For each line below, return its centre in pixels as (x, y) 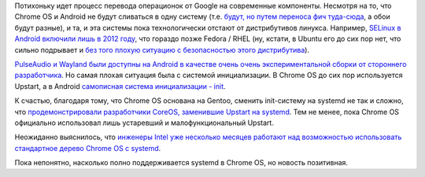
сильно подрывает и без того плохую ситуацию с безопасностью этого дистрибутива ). (162, 50)
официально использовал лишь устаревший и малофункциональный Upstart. (144, 123)
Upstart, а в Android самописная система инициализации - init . (120, 86)
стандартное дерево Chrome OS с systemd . (88, 148)
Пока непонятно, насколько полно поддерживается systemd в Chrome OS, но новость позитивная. (181, 163)
